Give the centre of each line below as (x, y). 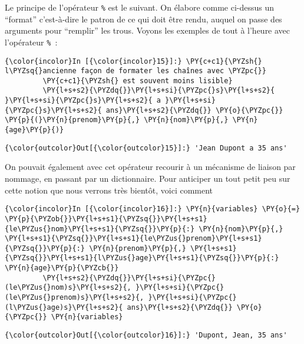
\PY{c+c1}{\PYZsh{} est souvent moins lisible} (138, 81)
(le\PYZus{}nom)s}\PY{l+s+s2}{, (68, 288)
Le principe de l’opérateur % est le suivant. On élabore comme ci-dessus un (140, 7)
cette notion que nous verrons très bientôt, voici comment (109, 190)
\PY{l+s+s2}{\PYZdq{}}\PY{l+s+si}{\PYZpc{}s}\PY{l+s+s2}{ (159, 91)
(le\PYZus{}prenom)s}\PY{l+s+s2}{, (75, 298)
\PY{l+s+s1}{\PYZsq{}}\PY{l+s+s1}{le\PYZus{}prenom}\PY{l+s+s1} (133, 239)
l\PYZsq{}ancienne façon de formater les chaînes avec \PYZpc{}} (136, 71)
